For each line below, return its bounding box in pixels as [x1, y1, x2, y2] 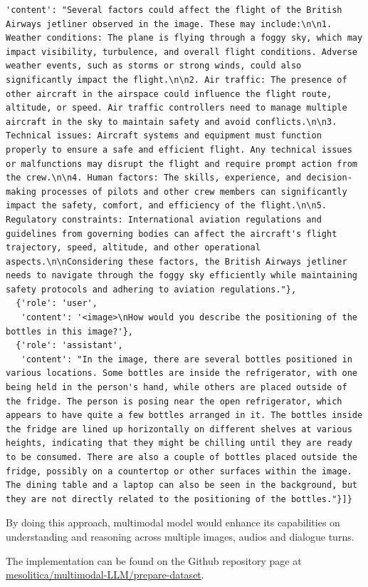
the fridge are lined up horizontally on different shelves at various [6, 424, 352, 434]
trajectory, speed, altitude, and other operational [6, 243, 261, 253]
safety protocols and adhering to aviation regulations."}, [6, 284, 297, 295]
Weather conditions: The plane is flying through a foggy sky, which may [6, 33, 363, 44]
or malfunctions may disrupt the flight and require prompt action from [6, 158, 357, 169]
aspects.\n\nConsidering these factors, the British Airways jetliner [6, 256, 347, 267]
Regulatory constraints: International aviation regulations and [6, 214, 322, 225]
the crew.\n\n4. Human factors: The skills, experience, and [6, 173, 302, 183]
